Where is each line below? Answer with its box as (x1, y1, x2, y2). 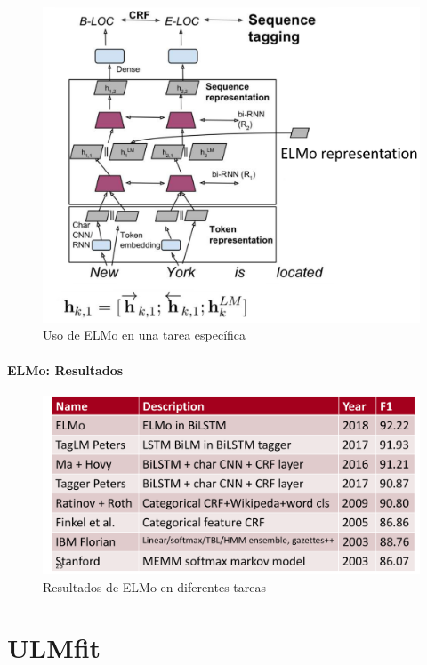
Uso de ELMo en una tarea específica (43, 325, 246, 344)
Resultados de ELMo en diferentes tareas (43, 577, 267, 596)
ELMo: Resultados (7, 360, 124, 379)
